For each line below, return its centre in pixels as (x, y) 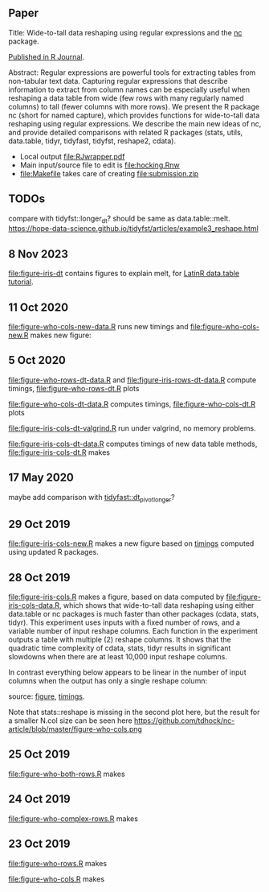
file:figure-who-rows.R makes (57, 863)
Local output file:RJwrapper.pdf (72, 156)
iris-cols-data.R (34, 605)
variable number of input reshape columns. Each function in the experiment (133, 631)
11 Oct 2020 (39, 307)
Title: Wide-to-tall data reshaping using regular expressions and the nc (125, 32)
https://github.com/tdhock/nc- (184, 721)
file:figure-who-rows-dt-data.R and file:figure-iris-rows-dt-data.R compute (132, 380)
